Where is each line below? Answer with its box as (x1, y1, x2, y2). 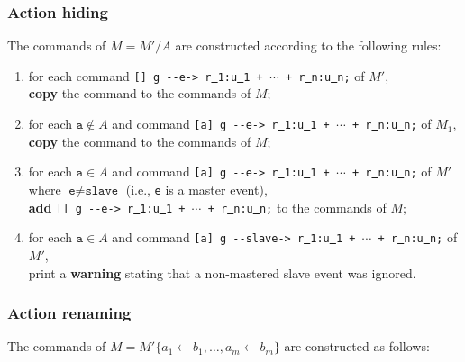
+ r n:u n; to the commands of (207, 197, 387, 216)
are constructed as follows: (284, 337, 430, 356)
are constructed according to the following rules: (175, 36, 442, 55)
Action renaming (7, 302, 132, 324)
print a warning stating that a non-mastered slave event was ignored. (28, 263, 416, 282)
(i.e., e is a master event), (125, 179, 268, 198)
